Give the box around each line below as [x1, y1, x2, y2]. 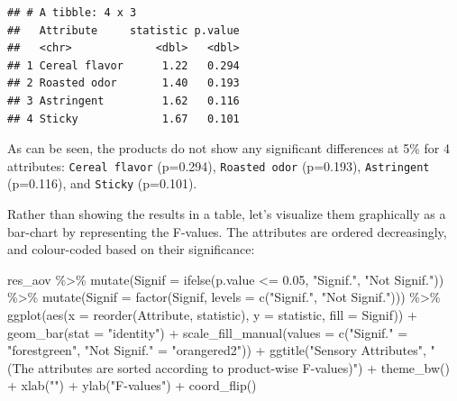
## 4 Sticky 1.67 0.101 [7, 112, 240, 125]
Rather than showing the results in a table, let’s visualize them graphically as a [7, 205, 446, 223]
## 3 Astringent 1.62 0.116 [7, 94, 240, 107]
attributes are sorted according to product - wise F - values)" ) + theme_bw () [38, 358, 450, 377]
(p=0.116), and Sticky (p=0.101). [7, 174, 197, 193]
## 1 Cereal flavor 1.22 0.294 [7, 59, 240, 72]
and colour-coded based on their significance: [7, 240, 255, 259]
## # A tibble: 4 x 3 [7, 6, 137, 19]
